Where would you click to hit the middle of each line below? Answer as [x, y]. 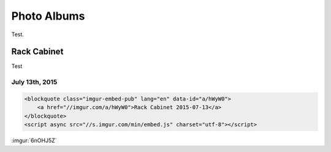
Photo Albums [48, 16]
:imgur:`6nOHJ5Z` [34, 140]
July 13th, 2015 [34, 82]
